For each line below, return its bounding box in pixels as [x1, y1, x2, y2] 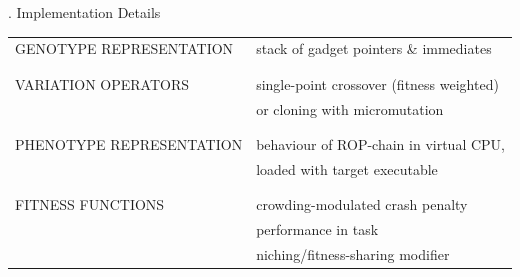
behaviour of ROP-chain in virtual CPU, [256, 133, 505, 154]
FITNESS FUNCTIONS [15, 194, 165, 215]
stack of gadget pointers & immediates [256, 38, 492, 59]
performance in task [256, 218, 379, 239]
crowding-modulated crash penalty [256, 194, 468, 215]
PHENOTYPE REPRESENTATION [15, 133, 243, 154]
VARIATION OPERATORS [15, 73, 190, 94]
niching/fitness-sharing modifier [256, 243, 450, 264]
